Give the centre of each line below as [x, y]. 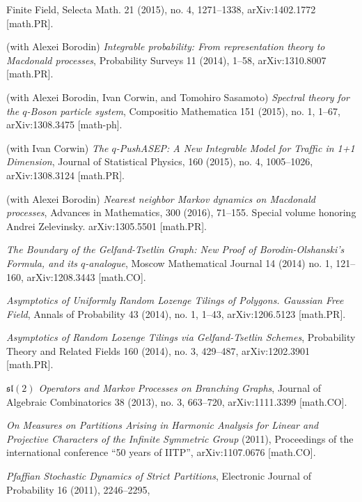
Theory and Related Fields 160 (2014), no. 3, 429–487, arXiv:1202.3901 [158, 350]
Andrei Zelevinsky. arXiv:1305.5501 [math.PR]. [107, 226]
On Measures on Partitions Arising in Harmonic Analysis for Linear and [163, 425]
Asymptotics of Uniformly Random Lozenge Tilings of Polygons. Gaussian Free [175, 300]
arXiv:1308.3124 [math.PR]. [66, 175]
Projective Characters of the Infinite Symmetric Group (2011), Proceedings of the [180, 438]
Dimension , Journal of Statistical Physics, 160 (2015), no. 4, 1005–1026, [160, 161]
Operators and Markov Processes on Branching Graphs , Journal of [180, 388]
